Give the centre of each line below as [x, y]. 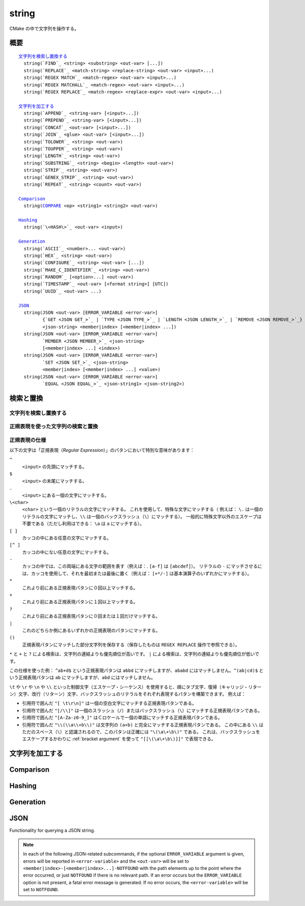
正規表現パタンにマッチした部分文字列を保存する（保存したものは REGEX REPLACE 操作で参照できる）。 [131, 645]
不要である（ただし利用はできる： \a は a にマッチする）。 [83, 523]
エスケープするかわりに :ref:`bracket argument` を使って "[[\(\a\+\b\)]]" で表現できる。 [119, 739]
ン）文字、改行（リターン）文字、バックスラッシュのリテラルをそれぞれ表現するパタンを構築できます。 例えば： [128, 694]
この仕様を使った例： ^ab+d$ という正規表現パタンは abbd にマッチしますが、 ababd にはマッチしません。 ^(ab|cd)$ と [136, 670]
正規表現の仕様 [28, 440]
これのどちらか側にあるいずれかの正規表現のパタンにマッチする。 [91, 630]
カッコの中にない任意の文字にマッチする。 [67, 552]
